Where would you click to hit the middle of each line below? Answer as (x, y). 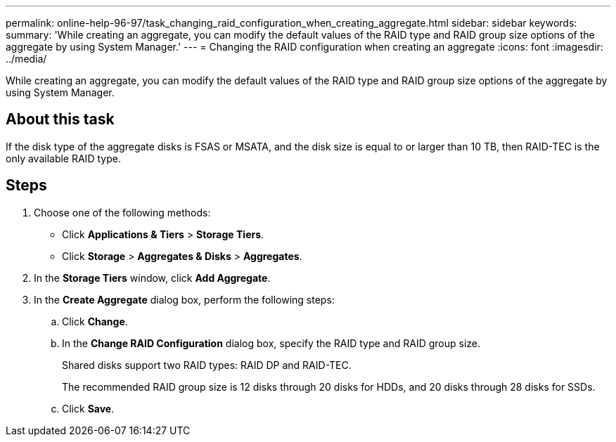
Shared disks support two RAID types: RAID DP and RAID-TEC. (207, 365)
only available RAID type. (63, 158)
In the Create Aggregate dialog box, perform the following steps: (184, 299)
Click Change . (95, 321)
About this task (60, 119)
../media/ (26, 59)
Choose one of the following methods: (122, 212)
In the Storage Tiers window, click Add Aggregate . (152, 278)
